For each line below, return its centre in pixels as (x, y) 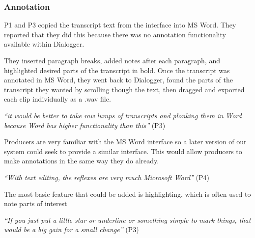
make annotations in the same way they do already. (82, 161)
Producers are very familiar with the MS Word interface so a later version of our (125, 142)
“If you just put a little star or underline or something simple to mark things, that (127, 220)
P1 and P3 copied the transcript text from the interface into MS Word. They (120, 25)
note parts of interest (36, 203)
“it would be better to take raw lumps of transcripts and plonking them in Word (123, 115)
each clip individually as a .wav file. (57, 99)
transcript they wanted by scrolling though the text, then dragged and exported (124, 89)
